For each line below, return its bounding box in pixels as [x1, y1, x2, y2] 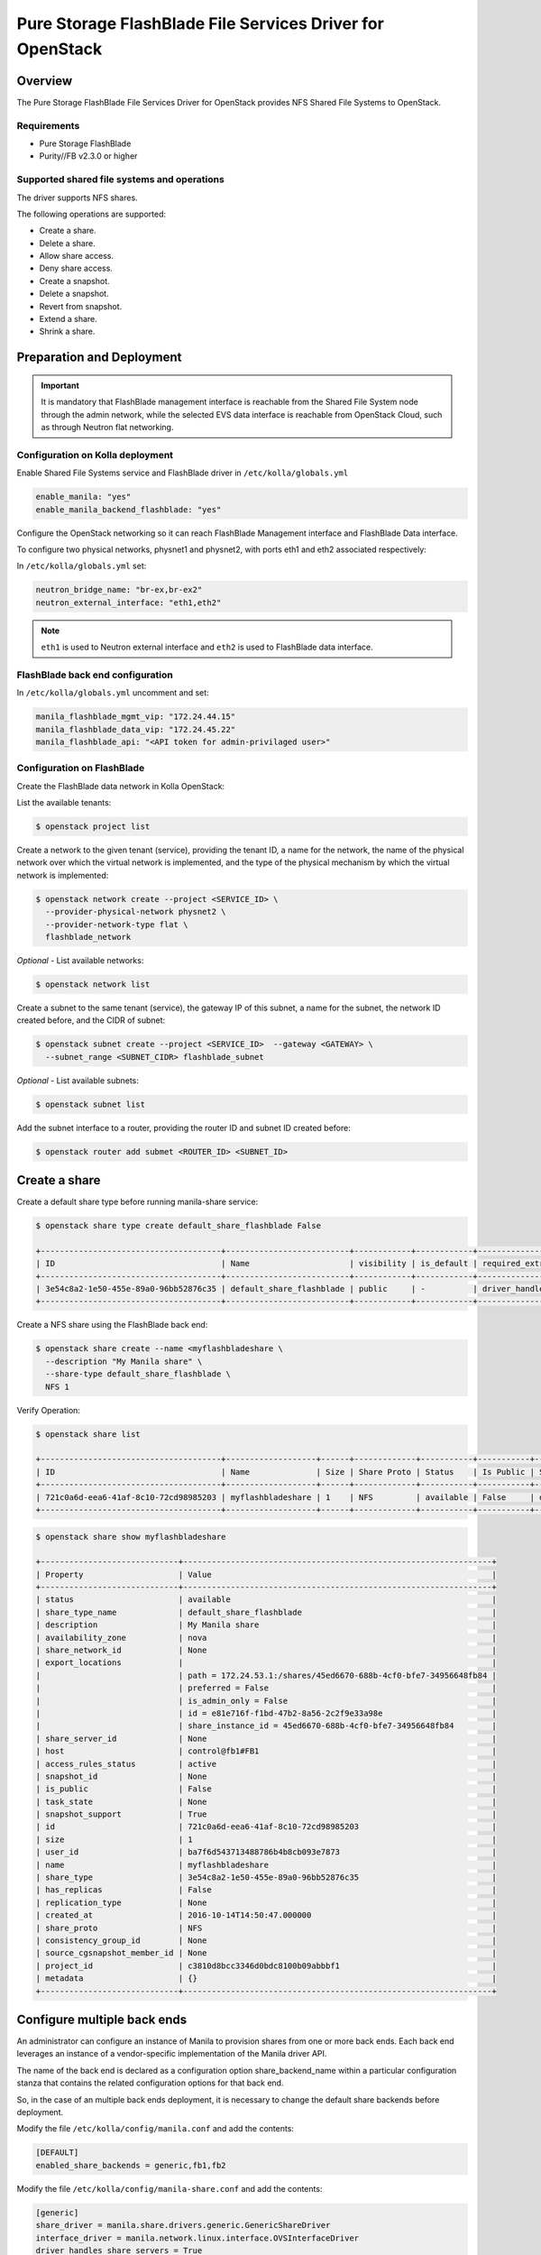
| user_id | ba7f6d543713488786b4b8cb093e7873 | [35, 1847, 498, 1857]
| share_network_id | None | [35, 1645, 498, 1655]
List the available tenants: [16, 797, 112, 808]
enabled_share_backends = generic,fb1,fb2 [35, 2160, 226, 2170]
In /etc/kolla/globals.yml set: [16, 560, 147, 572]
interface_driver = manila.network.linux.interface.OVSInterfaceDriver [35, 2232, 360, 2243]
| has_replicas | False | [35, 1885, 498, 1895]
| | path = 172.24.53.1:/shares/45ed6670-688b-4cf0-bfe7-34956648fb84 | [35, 1670, 498, 1680]
